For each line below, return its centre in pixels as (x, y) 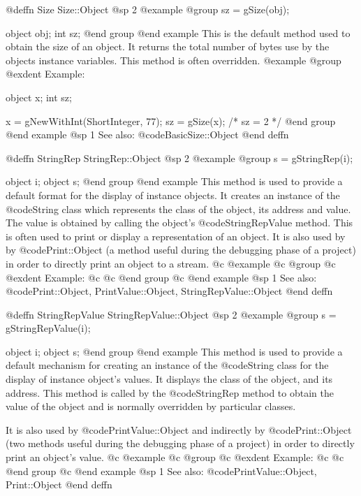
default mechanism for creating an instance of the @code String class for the (167, 365)
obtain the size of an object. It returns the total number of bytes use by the (168, 46)
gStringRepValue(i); (48, 328)
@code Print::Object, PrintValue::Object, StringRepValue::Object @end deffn (169, 291)
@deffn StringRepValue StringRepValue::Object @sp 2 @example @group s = (171, 314)
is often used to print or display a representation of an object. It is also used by (176, 236)
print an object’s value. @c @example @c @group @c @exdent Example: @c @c (175, 457)
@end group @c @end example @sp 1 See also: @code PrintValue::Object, (161, 471)
